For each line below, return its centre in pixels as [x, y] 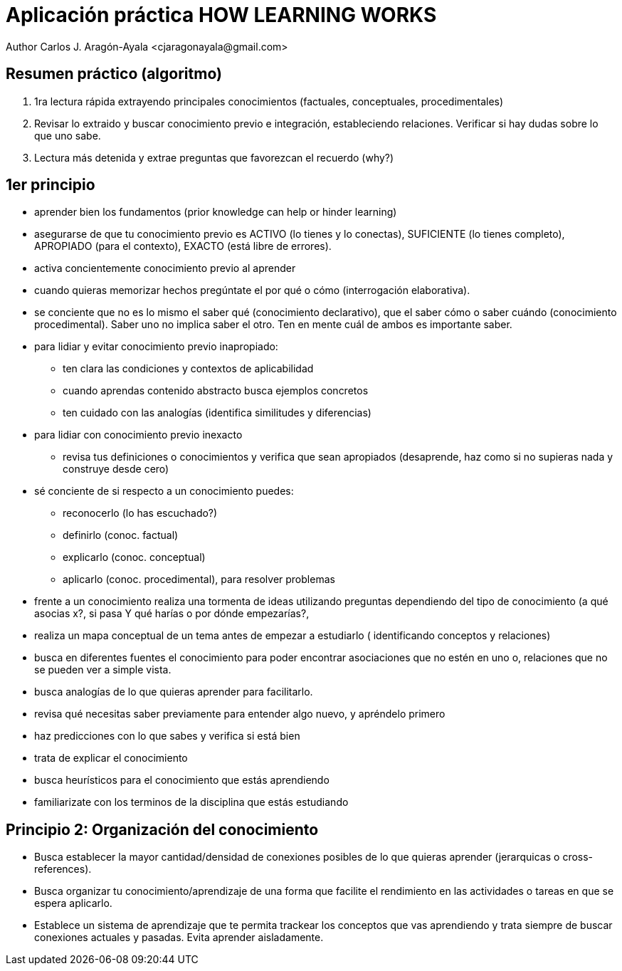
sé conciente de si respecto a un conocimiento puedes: [164, 491]
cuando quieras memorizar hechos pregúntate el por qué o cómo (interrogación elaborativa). [252, 290]
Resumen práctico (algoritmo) [114, 74]
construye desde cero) [116, 469]
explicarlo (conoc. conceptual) [134, 557]
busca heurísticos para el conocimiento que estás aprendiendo [182, 780]
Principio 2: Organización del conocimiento [162, 829]
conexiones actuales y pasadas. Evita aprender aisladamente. [179, 938]
